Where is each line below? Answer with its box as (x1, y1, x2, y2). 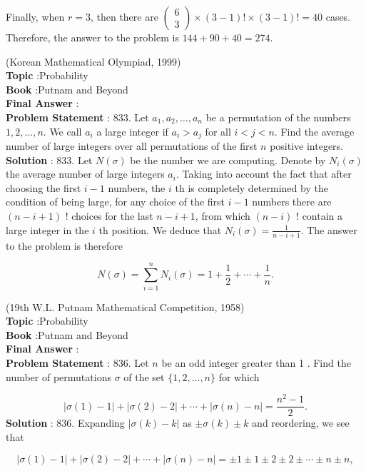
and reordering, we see (252, 415, 350, 430)
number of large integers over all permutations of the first (6, 138, 258, 153)
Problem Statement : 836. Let (6, 355, 149, 370)
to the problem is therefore (6, 238, 123, 253)
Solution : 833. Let (6, 152, 93, 167)
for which (218, 369, 260, 384)
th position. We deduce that (98, 222, 222, 237)
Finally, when (6, 9, 65, 24)
